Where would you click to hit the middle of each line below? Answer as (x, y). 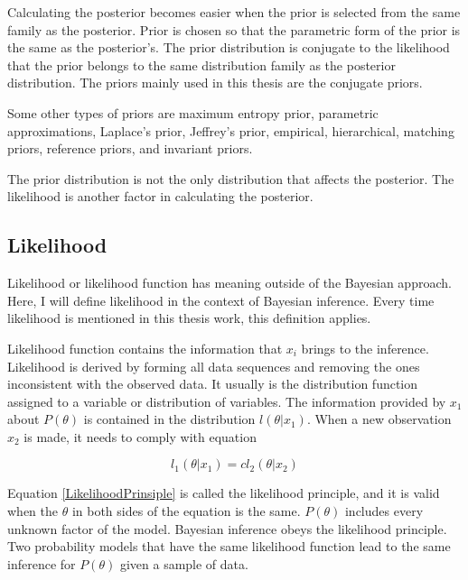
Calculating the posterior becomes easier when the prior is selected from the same (234, 12)
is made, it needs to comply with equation (140, 436)
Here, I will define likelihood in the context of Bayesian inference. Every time (221, 300)
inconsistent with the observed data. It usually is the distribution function (213, 384)
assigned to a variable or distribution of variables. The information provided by (227, 401)
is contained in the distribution (169, 419)
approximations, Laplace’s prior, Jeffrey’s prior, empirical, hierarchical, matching (231, 130)
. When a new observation (379, 419)
